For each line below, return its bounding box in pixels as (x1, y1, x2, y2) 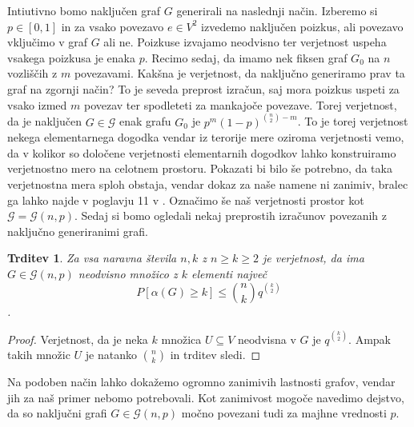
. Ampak (348, 330, 392, 347)
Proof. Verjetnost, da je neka (7, 330, 148, 347)
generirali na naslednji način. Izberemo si (176, 2, 378, 18)
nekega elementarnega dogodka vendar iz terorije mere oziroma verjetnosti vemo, (7, 129, 404, 146)
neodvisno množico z (78, 265, 178, 281)
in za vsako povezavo (61, 18, 164, 34)
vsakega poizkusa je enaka (7, 49, 135, 66)
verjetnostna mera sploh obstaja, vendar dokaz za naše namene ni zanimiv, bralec (7, 175, 408, 192)
